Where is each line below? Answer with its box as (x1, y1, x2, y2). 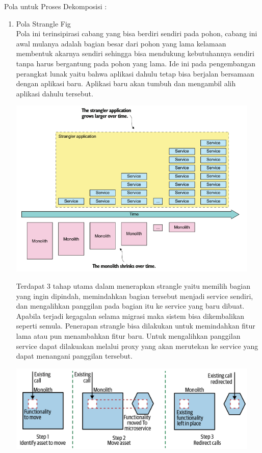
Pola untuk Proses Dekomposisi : (4, 1, 107, 11)
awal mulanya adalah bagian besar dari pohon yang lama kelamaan (16, 38, 226, 48)
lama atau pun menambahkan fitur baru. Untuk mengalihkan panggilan (16, 330, 241, 341)
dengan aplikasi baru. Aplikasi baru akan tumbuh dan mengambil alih (16, 78, 236, 89)
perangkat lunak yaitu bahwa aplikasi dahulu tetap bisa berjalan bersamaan (16, 68, 254, 79)
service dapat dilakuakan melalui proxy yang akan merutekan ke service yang (16, 340, 258, 351)
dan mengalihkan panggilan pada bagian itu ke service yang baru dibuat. (16, 300, 245, 311)
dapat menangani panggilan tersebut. (16, 350, 133, 361)
